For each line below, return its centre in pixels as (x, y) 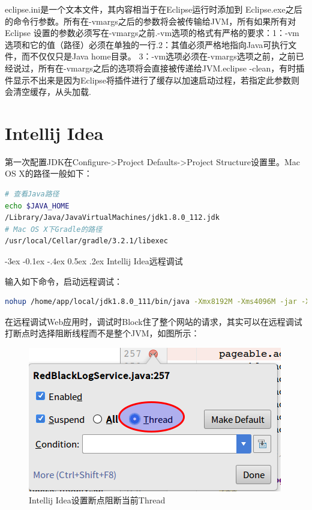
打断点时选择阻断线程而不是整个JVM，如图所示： (102, 333)
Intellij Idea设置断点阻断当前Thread (97, 499)
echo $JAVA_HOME (37, 206)
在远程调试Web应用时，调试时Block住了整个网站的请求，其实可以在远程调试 (154, 321)
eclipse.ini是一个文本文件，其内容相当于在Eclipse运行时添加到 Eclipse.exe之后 (154, 9)
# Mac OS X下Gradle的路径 (54, 229)
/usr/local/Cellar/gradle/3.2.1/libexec (87, 241)
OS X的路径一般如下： (49, 173)
